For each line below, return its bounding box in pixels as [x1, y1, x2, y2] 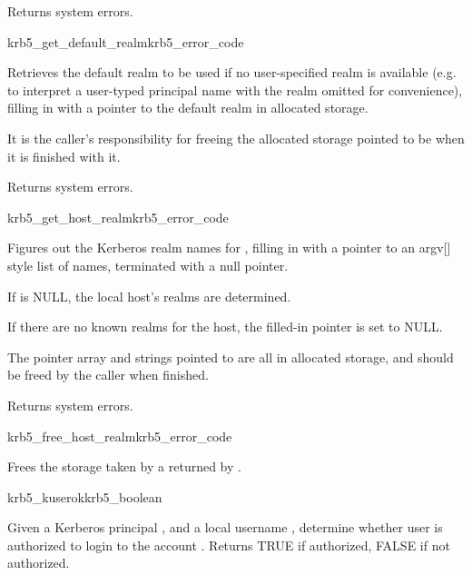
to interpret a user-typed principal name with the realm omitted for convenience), [7, 80, 463, 99]
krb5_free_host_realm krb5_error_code [7, 426, 232, 445]
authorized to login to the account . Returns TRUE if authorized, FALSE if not [7, 535, 450, 554]
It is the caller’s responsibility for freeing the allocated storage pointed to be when [7, 128, 465, 147]
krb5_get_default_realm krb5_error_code [7, 32, 244, 51]
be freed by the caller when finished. [7, 365, 209, 384]
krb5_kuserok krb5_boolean [7, 487, 162, 506]
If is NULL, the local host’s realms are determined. [7, 286, 291, 305]
